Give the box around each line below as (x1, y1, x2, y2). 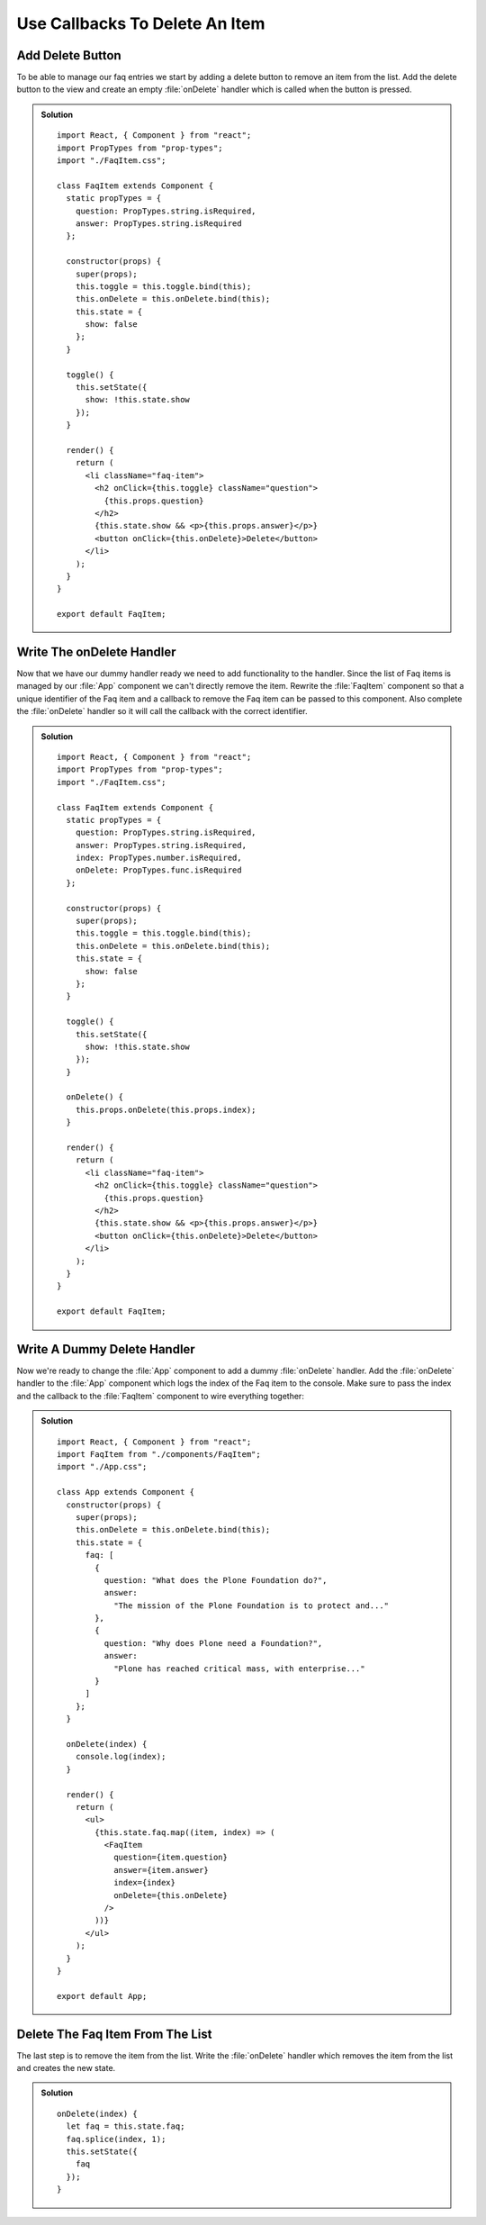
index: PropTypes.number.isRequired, (75, 853, 242, 864)
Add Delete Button (16, 48, 121, 63)
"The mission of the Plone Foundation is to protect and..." (113, 1600, 390, 1611)
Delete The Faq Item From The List (16, 2026, 212, 2041)
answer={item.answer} (113, 1865, 209, 1875)
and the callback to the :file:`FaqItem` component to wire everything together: (16, 1390, 305, 1401)
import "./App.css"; (57, 1461, 148, 1472)
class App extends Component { (57, 1487, 195, 1497)
